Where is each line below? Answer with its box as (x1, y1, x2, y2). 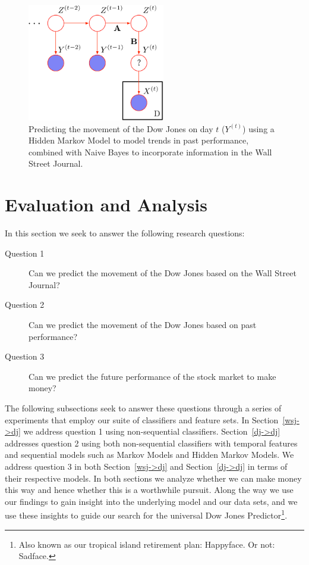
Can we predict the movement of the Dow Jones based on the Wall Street (29, 267, 297, 279)
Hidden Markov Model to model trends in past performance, (29, 134, 249, 146)
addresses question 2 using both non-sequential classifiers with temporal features (5, 436, 298, 449)
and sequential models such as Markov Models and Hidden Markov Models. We (5, 448, 294, 461)
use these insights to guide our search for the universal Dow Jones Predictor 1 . (5, 507, 288, 522)
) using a (242, 122, 275, 135)
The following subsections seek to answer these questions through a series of (5, 402, 282, 414)
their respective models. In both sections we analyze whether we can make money (5, 472, 302, 484)
